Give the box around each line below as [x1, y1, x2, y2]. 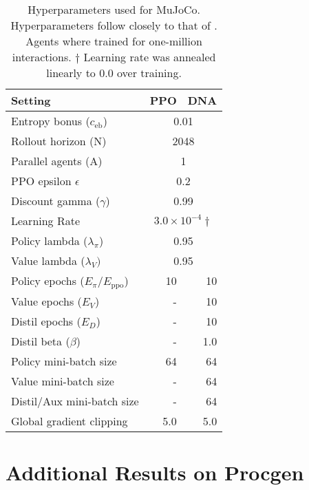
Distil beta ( [11, 332, 70, 349]
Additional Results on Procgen [6, 458, 304, 487]
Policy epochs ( [11, 273, 85, 288]
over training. [116, 65, 182, 81]
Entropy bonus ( [11, 113, 90, 129]
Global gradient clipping [11, 412, 128, 429]
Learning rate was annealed [83, 49, 216, 65]
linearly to [46, 65, 96, 81]
